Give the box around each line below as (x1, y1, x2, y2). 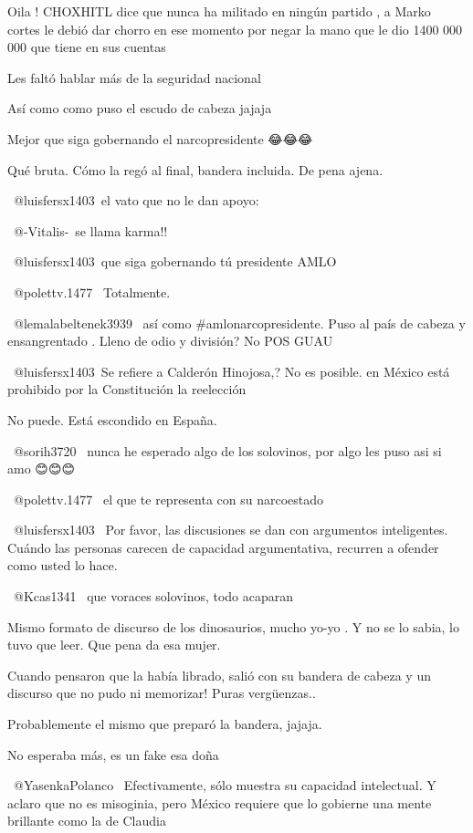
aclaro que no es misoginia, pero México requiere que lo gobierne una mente (7, 793, 432, 812)
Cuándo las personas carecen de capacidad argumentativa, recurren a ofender (7, 537, 439, 557)
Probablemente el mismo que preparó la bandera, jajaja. (7, 714, 322, 734)
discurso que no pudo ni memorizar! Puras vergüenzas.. (7, 683, 316, 703)
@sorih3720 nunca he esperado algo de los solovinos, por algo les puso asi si (13, 441, 442, 460)
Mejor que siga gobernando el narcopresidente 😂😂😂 (7, 129, 313, 148)
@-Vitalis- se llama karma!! (13, 221, 168, 240)
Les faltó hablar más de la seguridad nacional (7, 68, 261, 87)
